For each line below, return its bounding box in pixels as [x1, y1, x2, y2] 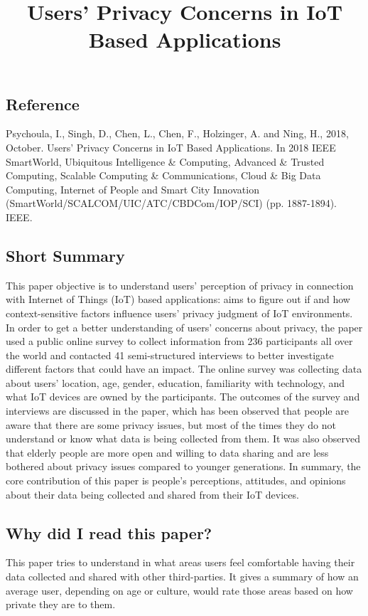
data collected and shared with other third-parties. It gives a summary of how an [6, 569, 359, 584]
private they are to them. [6, 597, 116, 612]
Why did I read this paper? [6, 521, 212, 543]
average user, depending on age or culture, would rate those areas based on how [6, 583, 353, 598]
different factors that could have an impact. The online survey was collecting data [6, 361, 362, 376]
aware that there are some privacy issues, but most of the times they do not [6, 417, 336, 432]
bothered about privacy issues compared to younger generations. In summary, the [6, 459, 361, 474]
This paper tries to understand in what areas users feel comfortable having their [6, 555, 355, 570]
